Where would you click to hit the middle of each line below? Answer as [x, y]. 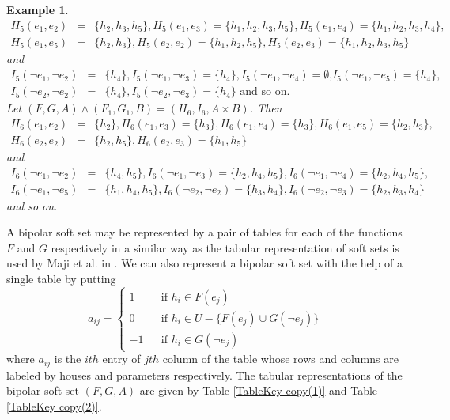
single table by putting [61, 278]
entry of [121, 359]
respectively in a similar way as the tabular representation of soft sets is [225, 247]
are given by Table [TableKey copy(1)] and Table [259, 390]
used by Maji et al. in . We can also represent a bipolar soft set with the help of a [204, 263]
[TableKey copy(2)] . [54, 405]
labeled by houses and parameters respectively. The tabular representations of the [204, 375]
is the [68, 359]
